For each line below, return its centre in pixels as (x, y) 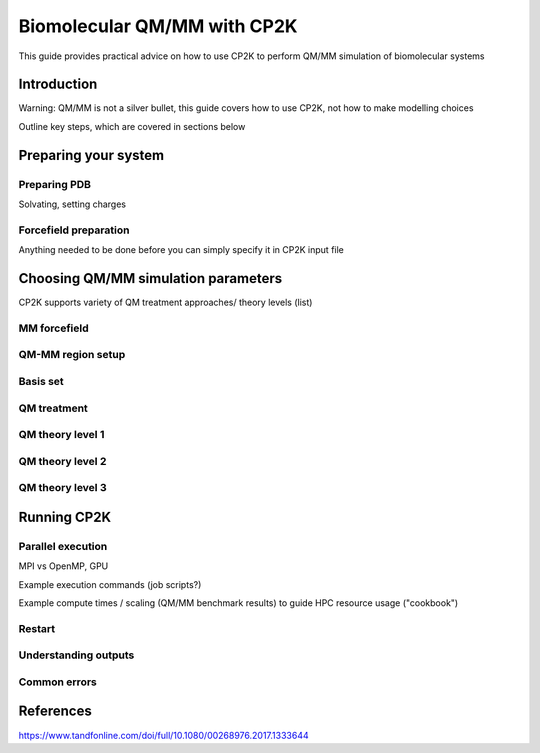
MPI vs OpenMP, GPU (63, 566)
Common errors (57, 682)
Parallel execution (63, 546)
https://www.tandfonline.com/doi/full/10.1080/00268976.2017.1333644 (163, 735)
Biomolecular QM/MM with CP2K (158, 26)
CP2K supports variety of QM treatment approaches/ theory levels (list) (165, 302)
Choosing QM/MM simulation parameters (150, 278)
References (55, 711)
